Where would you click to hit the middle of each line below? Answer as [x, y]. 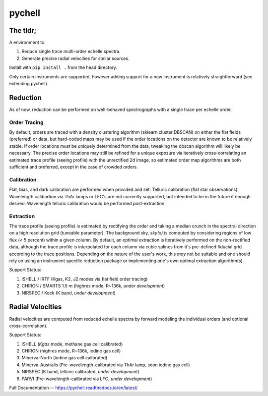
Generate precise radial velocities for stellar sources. [75, 58]
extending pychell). [29, 84]
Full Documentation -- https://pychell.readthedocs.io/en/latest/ [73, 388]
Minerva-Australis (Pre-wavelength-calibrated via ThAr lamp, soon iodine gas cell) [106, 365]
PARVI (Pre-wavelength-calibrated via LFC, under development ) [87, 379]
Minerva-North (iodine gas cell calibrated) [65, 358]
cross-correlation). [28, 326]
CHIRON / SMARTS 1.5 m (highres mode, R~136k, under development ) [93, 286]
